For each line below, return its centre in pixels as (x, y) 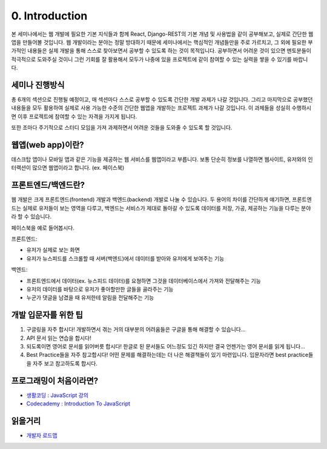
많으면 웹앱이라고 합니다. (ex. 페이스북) (78, 168)
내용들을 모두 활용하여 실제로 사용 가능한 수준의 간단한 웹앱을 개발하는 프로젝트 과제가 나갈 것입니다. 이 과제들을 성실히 (151, 108)
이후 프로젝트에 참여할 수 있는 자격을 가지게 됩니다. (77, 116)
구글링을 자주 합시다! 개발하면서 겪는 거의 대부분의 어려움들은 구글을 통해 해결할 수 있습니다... (136, 330)
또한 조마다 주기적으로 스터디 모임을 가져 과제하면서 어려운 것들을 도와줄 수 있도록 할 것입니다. (122, 128)
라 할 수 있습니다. (31, 217)
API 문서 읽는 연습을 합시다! (59, 338)
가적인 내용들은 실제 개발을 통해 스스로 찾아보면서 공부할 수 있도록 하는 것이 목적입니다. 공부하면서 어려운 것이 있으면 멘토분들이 (161, 51)
